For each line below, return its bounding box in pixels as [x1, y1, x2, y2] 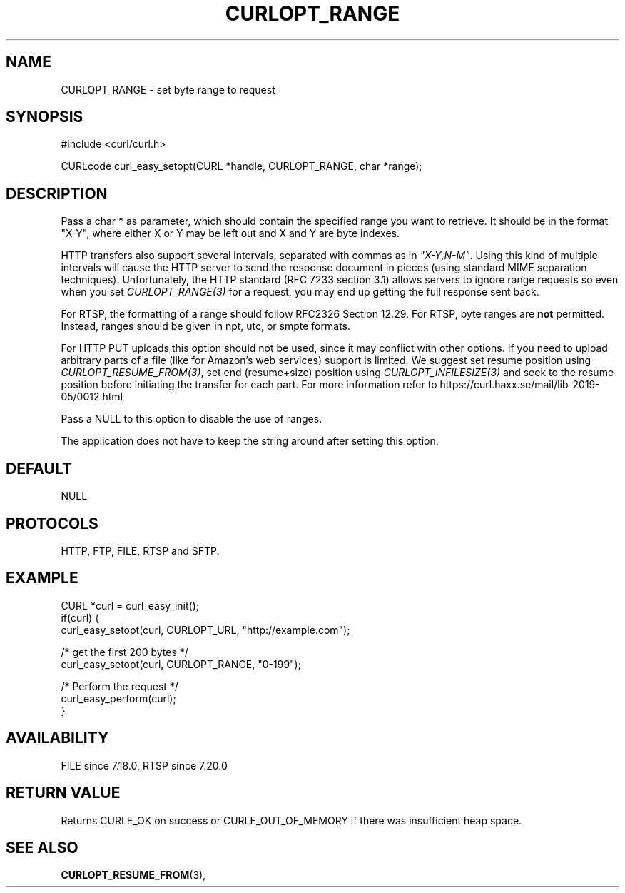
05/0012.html [61, 390, 123, 403]
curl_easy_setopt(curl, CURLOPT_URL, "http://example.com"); [61, 623, 350, 636]
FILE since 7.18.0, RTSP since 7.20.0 [61, 759, 228, 772]
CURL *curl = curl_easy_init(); [61, 599, 199, 612]
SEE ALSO [6, 838, 78, 857]
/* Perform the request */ [61, 680, 178, 692]
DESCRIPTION [6, 184, 108, 203]
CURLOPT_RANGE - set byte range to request [61, 83, 275, 96]
